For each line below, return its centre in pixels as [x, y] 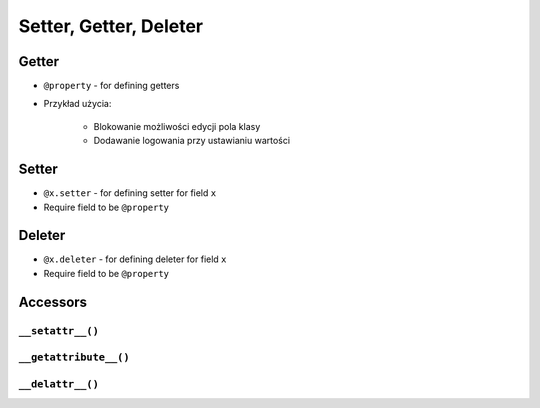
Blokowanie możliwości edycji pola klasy [177, 126]
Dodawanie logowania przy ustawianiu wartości [191, 141]
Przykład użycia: [77, 104]
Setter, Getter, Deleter [111, 26]
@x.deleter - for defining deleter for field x [135, 259]
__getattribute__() [74, 357]
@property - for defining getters [111, 86]
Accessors [53, 301]
